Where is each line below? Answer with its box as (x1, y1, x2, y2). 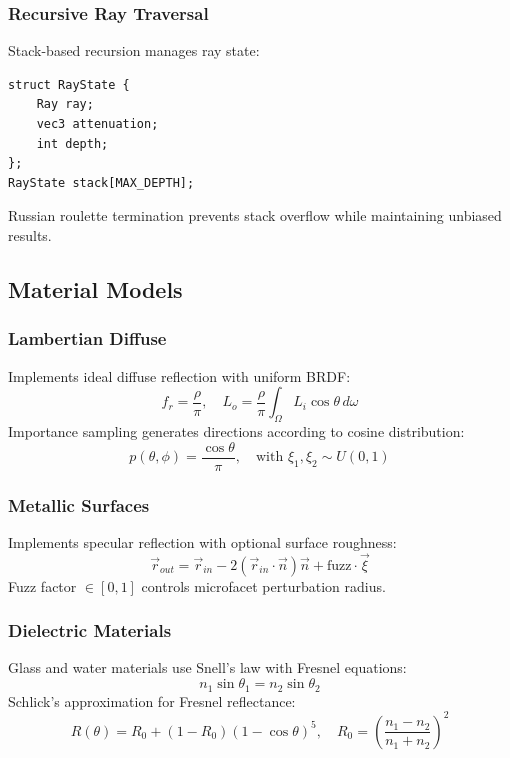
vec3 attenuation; (36, 117, 159, 131)
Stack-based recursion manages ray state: (8, 40, 260, 61)
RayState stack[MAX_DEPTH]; (8, 175, 195, 190)
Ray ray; (36, 97, 94, 112)
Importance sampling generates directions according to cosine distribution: (8, 420, 465, 441)
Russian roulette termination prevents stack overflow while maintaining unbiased (8, 205, 502, 226)
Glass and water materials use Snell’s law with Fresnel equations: (8, 657, 407, 678)
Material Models (8, 273, 183, 304)
